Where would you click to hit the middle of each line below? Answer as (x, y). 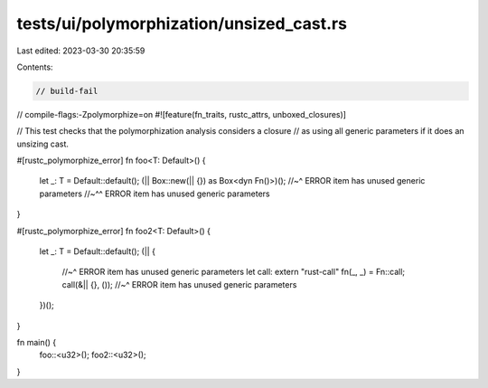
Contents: (35, 67)
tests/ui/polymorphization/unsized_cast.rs (182, 24)
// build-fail (67, 91)
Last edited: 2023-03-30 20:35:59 (81, 51)
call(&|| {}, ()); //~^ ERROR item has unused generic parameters (179, 284)
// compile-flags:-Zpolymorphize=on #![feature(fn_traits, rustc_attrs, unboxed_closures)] (182, 114)
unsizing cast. (43, 144)
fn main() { (37, 342)
